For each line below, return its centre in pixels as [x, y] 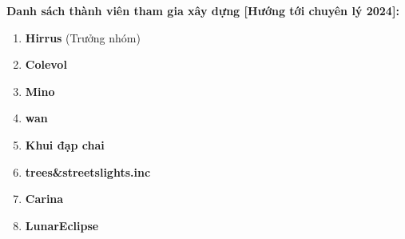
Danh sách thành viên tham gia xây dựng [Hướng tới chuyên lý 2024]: [203, 10]
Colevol [46, 64]
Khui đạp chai [65, 144]
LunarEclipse [62, 225]
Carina [44, 199]
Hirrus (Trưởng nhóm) [83, 37]
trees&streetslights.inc [88, 171]
